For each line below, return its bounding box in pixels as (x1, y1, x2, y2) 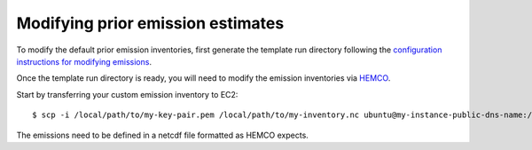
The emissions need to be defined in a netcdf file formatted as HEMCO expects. (16, 130, 309, 140)
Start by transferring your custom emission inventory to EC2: (16, 89, 239, 99)
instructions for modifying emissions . (16, 56, 153, 67)
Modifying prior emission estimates (16, 13, 285, 33)
